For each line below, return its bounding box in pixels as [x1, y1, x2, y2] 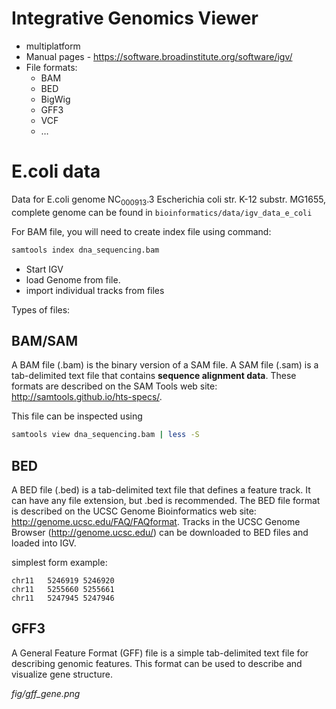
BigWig [40, 93, 71, 105]
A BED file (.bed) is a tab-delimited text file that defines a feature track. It [11, 484, 311, 496]
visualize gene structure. [11, 668, 113, 680]
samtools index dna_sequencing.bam [11, 245, 160, 255]
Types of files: [11, 303, 71, 316]
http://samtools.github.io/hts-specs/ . [11, 391, 163, 403]
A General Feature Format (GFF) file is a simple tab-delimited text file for [11, 647, 309, 659]
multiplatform [25, 40, 81, 52]
